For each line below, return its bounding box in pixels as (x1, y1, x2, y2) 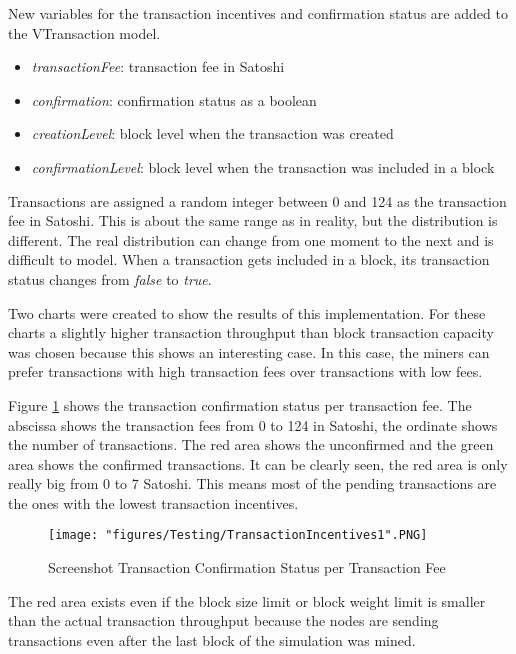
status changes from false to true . (8, 268, 212, 289)
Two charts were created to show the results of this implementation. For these (8, 302, 486, 323)
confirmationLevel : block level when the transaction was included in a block (31, 156, 495, 177)
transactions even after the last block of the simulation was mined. (8, 629, 416, 650)
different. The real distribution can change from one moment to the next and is (8, 229, 494, 250)
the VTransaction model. (8, 22, 161, 43)
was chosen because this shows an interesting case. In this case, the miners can (8, 341, 490, 362)
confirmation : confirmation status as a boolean (31, 89, 317, 110)
